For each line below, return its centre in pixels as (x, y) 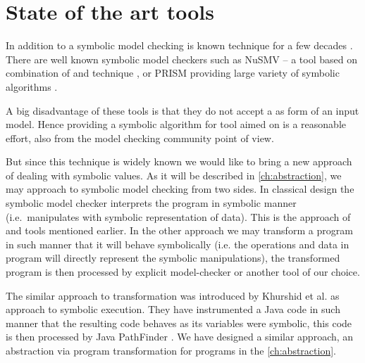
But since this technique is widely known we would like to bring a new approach (179, 161)
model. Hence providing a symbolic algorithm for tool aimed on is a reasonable (176, 124)
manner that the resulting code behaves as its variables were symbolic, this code (179, 323)
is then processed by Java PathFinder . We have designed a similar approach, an (180, 337)
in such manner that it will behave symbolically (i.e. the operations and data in (178, 244)
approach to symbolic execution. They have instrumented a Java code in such (173, 309)
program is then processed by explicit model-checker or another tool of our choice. (183, 272)
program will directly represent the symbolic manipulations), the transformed (173, 258)
